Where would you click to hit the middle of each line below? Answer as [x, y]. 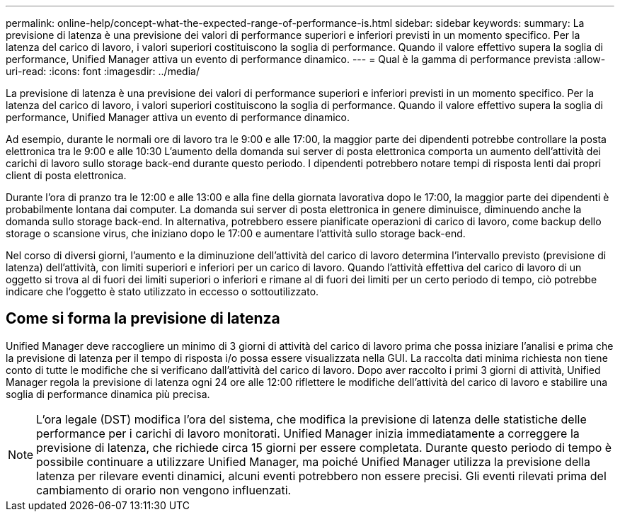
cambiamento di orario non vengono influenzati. [164, 490]
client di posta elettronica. [66, 175]
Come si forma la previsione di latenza [143, 319]
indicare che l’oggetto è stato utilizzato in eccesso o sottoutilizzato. [162, 291]
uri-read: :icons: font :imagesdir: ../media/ [103, 71]
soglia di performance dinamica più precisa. [108, 394]
